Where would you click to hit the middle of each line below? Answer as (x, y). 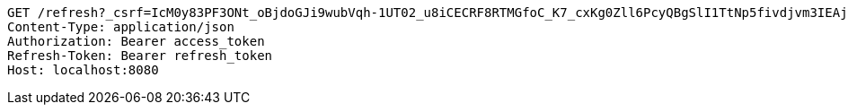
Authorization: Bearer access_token (136, 41)
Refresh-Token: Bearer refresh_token (140, 56)
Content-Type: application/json (121, 27)
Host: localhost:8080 (83, 70)
